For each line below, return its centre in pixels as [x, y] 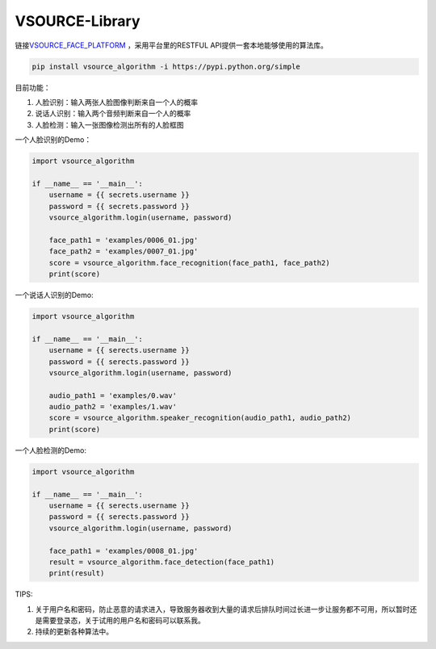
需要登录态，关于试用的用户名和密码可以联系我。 [123, 621]
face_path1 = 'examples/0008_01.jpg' [124, 551]
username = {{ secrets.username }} [119, 195]
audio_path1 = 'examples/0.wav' [113, 395]
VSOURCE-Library [78, 21]
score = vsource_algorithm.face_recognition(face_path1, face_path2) [189, 263]
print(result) [77, 574]
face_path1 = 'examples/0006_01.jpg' [124, 240]
